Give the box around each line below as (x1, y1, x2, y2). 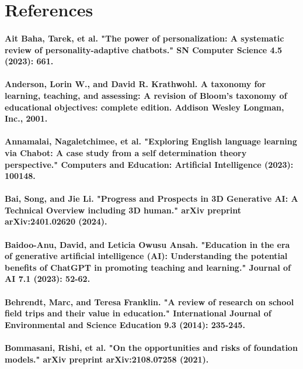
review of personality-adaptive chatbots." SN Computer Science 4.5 (5, 43, 283, 56)
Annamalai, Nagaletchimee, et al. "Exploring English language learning (5, 135, 297, 147)
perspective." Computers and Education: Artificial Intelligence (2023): (5, 158, 294, 170)
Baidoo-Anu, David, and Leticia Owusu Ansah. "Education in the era (5, 238, 290, 250)
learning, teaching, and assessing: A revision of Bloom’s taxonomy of (5, 89, 287, 101)
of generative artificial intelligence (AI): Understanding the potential (5, 250, 288, 262)
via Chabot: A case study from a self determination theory (5, 146, 247, 158)
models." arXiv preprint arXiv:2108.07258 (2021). (5, 353, 209, 365)
